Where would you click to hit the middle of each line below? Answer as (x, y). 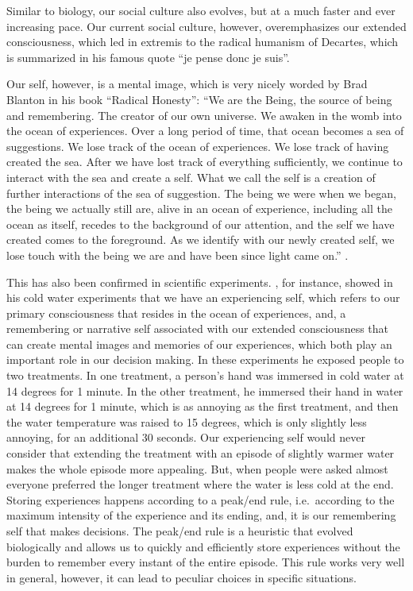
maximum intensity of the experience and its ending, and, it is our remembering (201, 515)
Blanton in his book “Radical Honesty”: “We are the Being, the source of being (199, 99)
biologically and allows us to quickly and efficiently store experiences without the (203, 546)
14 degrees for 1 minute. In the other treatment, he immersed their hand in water (205, 390)
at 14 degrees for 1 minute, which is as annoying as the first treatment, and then (203, 406)
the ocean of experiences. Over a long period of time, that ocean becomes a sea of (205, 131)
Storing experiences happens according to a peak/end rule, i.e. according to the (201, 499)
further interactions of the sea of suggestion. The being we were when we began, (201, 193)
